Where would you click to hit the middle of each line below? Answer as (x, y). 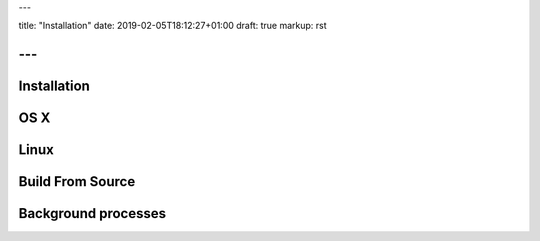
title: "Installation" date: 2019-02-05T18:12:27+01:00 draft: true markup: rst (172, 26)
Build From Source (77, 181)
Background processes (92, 213)
